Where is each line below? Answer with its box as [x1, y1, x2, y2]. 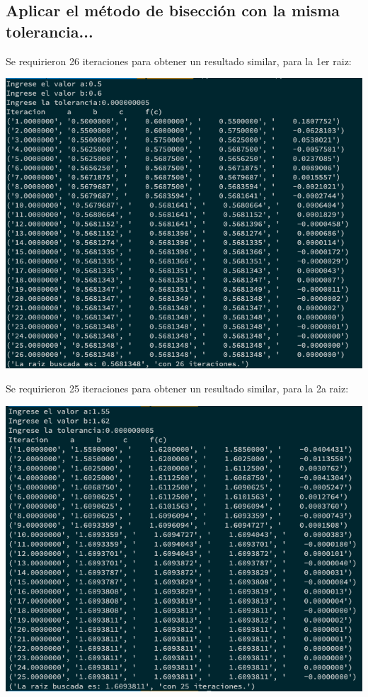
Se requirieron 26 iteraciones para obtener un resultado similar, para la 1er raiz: [6, 53, 352, 68]
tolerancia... [6, 20, 93, 42]
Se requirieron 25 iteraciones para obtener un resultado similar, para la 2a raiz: [6, 381, 349, 395]
